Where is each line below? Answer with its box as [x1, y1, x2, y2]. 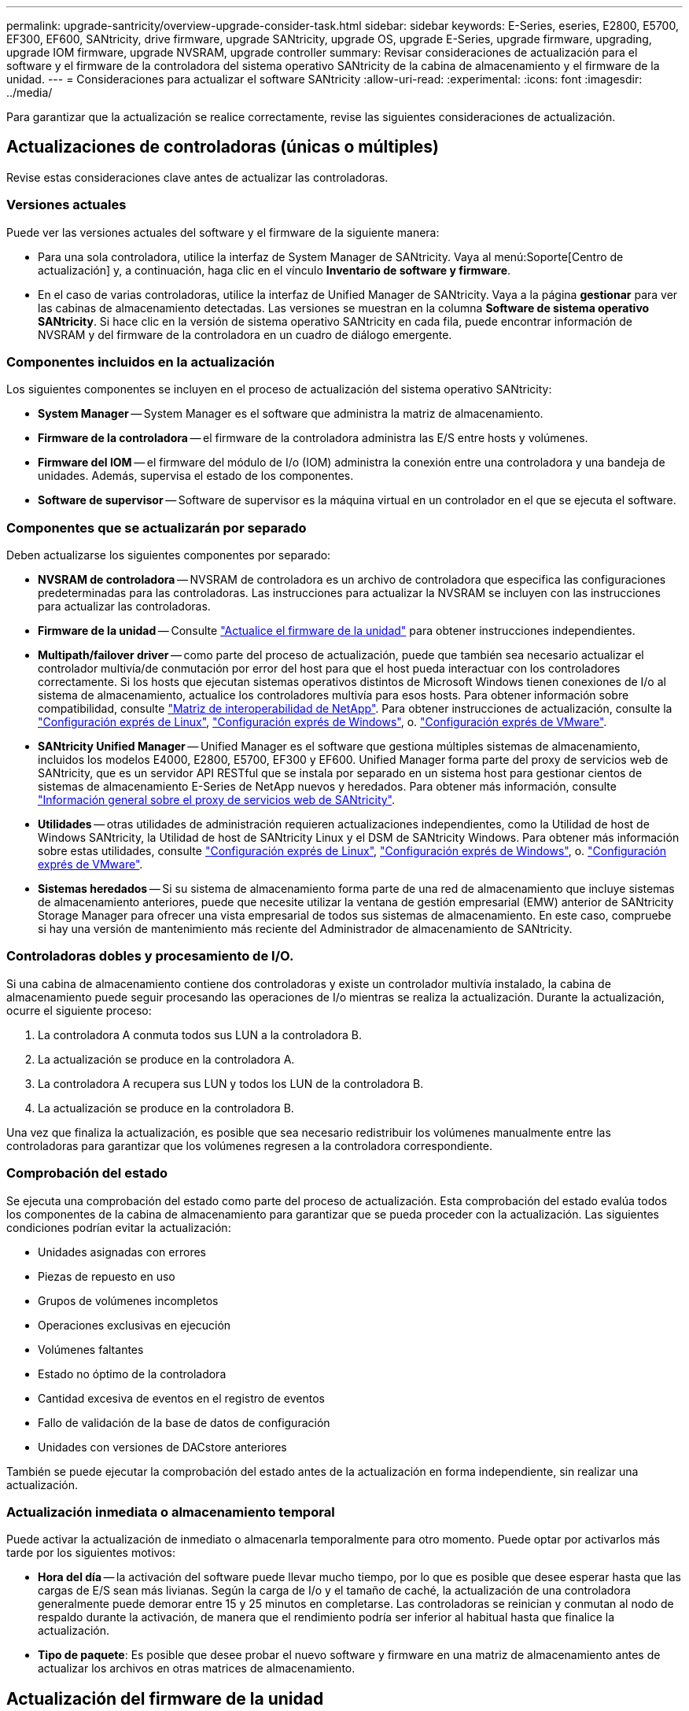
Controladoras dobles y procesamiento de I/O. [6, 948, 294, 964]
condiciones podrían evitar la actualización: [6, 1220, 231, 1234]
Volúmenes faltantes [38, 1342, 144, 1356]
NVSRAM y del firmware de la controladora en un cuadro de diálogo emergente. [38, 327, 452, 341]
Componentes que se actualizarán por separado [6, 519, 307, 536]
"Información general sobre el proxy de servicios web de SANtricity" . [38, 793, 396, 807]
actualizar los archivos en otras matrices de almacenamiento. [38, 1661, 356, 1676]
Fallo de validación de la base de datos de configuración [38, 1415, 330, 1429]
